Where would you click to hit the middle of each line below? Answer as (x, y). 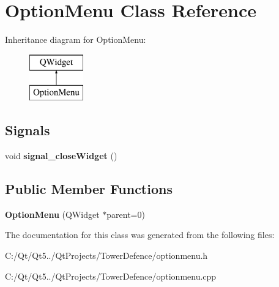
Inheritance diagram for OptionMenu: (76, 39)
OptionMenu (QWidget (52, 214)
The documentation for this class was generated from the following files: (140, 235)
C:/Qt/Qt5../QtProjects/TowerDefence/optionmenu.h (106, 255)
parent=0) (126, 214)
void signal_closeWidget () (61, 156)
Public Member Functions (89, 189)
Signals (28, 130)
